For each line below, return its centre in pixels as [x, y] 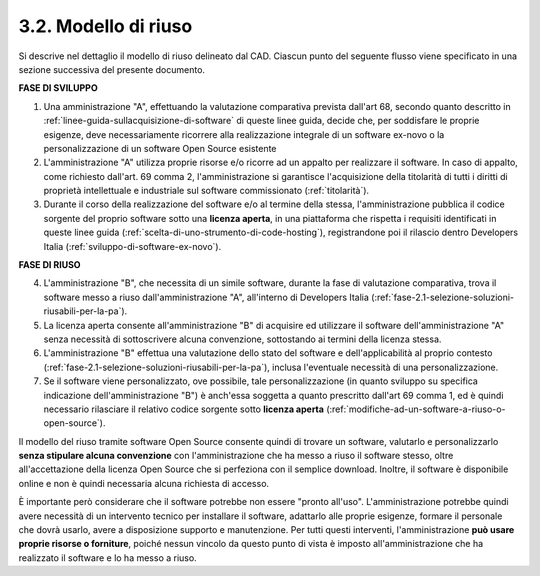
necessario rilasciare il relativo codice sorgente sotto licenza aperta [184, 409]
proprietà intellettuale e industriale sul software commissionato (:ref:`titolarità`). [206, 191]
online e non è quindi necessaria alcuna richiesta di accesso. [144, 483]
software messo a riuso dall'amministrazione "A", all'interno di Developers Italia [206, 297]
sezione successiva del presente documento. [111, 69]
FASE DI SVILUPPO [58, 88]
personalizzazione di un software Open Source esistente [160, 148]
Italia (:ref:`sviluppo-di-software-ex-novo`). [132, 246]
